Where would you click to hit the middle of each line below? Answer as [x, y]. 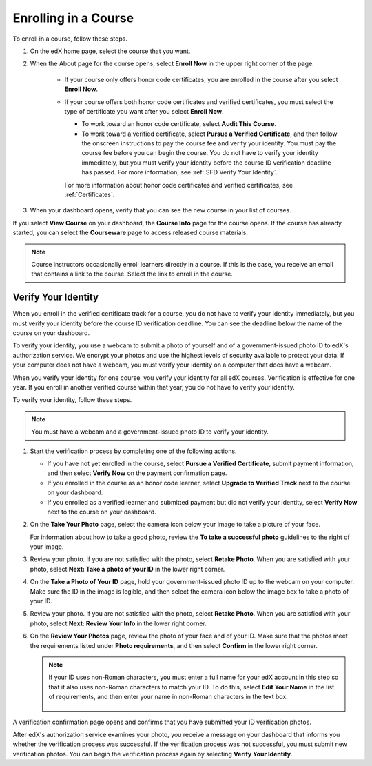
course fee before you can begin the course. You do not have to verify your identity [200, 153]
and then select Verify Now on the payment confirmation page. [137, 473]
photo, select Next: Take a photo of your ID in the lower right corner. [127, 569]
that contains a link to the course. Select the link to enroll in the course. [132, 274]
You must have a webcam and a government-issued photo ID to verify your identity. [150, 432]
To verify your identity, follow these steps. [72, 400]
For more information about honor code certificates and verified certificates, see [178, 185]
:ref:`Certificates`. [90, 195]
